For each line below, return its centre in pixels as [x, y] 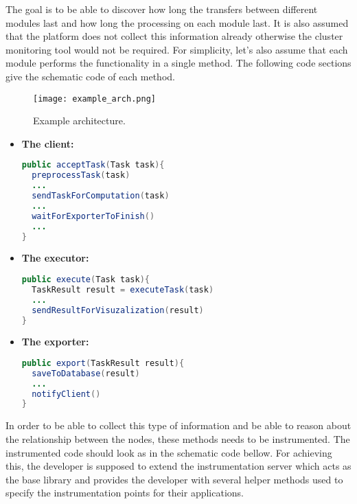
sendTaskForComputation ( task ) [101, 196]
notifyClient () [66, 394]
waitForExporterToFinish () [93, 216]
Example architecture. [79, 121]
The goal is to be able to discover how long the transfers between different [162, 9]
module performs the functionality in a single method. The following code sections [178, 63]
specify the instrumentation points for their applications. [125, 493]
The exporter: [55, 342]
